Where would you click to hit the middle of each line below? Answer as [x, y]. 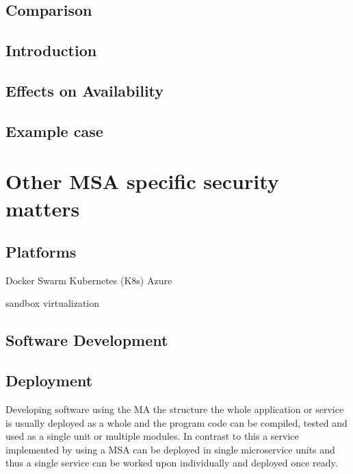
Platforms [41, 252]
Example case [54, 130]
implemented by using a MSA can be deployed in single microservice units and [170, 449]
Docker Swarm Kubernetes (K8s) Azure [89, 280]
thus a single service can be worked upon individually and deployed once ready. [172, 463]
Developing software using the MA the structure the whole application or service [175, 409]
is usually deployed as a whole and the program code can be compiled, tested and [176, 422]
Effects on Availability [85, 90]
